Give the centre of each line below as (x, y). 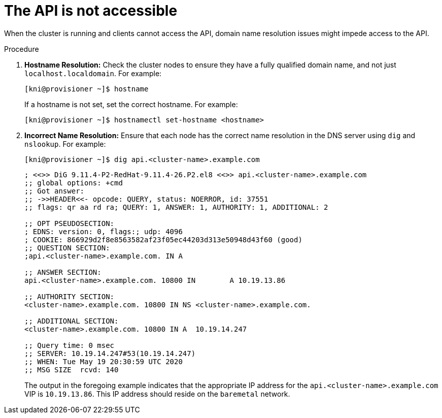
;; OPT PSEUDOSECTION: (70, 223)
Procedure (22, 49)
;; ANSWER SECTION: (63, 272)
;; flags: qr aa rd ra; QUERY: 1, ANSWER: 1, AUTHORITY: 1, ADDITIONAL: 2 (176, 207)
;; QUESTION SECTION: (67, 248)
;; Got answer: (55, 191)
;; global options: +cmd (74, 183)
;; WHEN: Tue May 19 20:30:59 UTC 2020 (104, 361)
